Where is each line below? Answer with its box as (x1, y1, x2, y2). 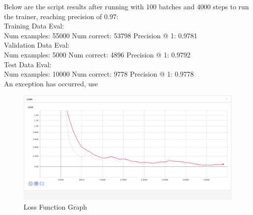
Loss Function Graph (24, 201, 87, 212)
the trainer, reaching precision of (4, 11, 102, 21)
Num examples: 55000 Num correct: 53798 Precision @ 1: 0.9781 (4, 30, 197, 40)
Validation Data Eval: (4, 40, 70, 50)
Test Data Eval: (4, 59, 52, 69)
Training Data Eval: (4, 21, 64, 31)
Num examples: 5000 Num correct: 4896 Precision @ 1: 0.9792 (4, 49, 191, 59)
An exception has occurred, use (4, 78, 98, 88)
